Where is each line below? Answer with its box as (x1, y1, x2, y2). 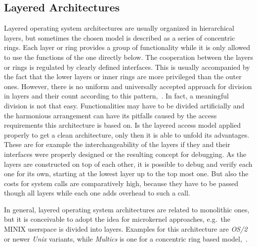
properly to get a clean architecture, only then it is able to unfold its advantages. (4, 129, 250, 140)
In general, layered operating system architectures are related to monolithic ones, (4, 204, 250, 214)
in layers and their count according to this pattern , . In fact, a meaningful (4, 91, 229, 101)
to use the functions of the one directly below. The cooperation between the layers (4, 51, 253, 62)
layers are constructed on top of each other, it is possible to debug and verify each (4, 158, 253, 169)
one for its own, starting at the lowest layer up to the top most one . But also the (4, 168, 249, 179)
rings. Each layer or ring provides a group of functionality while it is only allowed (4, 42, 251, 52)
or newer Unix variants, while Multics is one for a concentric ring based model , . (4, 233, 248, 244)
